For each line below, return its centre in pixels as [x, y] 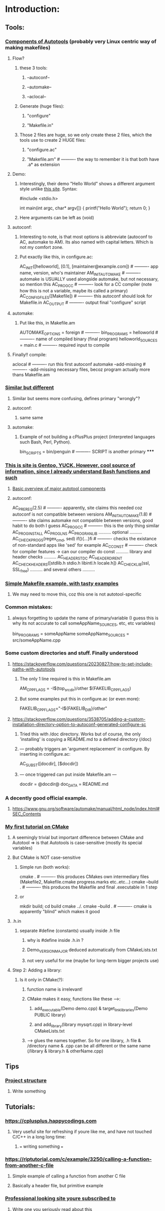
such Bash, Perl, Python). [45, 442]
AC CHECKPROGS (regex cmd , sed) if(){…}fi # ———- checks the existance [84, 539]
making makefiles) [28, 47]
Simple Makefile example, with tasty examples [62, 583]
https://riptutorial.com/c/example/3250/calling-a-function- [78, 1159]
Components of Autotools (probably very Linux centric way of [81, 41]
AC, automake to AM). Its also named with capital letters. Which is [86, 242]
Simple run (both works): [45, 867]
